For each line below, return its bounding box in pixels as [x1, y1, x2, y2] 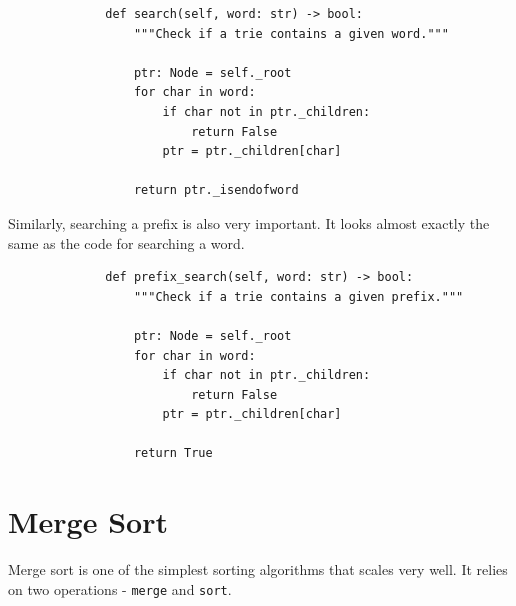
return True [133, 446, 213, 461]
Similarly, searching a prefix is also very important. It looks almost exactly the [8, 212, 490, 233]
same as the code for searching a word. [8, 232, 245, 253]
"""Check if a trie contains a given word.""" [133, 26, 449, 41]
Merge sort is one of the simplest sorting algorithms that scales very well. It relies [8, 559, 508, 580]
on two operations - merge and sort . [8, 578, 232, 599]
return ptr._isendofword [133, 183, 299, 198]
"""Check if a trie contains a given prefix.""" [133, 289, 464, 304]
